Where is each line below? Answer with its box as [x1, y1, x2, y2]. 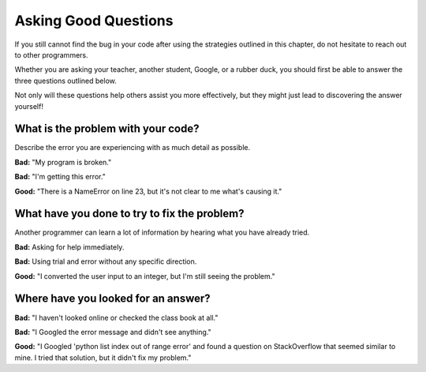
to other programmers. [14, 50, 88, 59]
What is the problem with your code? [14, 122, 200, 136]
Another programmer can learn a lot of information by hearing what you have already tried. [14, 227, 310, 237]
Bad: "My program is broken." [14, 157, 112, 167]
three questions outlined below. [14, 76, 118, 85]
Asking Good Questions [14, 12, 174, 29]
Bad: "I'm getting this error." [14, 172, 106, 182]
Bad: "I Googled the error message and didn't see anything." [14, 327, 212, 336]
